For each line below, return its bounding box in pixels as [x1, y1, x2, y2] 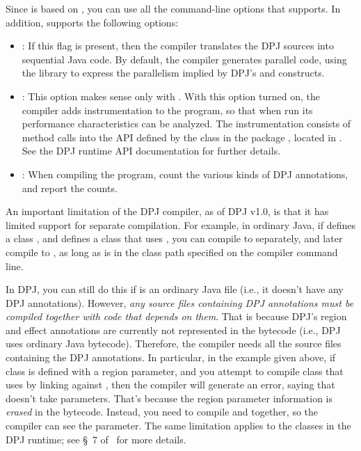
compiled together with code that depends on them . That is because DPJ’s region [6, 309, 347, 324]
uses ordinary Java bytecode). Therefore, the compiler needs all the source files [6, 336, 342, 351]
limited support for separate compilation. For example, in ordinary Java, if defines [6, 217, 355, 232]
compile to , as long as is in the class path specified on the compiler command [6, 244, 338, 259]
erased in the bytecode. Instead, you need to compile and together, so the [6, 404, 319, 419]
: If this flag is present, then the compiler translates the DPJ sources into [22, 38, 334, 53]
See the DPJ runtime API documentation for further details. [22, 143, 281, 158]
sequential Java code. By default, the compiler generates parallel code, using [22, 52, 347, 66]
